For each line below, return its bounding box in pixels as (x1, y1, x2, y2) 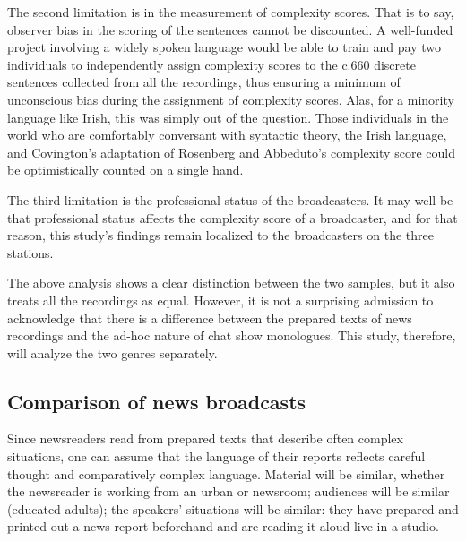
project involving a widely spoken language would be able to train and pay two (7, 38, 441, 56)
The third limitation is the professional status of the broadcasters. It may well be (7, 190, 453, 209)
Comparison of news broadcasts (7, 387, 306, 415)
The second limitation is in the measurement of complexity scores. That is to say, (7, 3, 454, 21)
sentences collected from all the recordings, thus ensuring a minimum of (7, 73, 401, 91)
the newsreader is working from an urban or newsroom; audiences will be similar (7, 482, 450, 501)
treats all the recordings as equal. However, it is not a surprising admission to (7, 290, 434, 309)
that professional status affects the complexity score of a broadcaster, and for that (7, 208, 458, 227)
